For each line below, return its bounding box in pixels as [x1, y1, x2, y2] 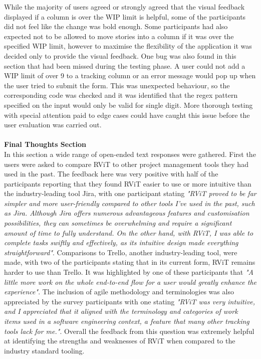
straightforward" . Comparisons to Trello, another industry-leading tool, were [4, 247, 237, 257]
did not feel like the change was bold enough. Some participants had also [4, 21, 228, 32]
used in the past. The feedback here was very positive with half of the [4, 168, 218, 179]
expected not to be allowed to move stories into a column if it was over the [4, 31, 234, 41]
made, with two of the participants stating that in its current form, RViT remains [4, 257, 255, 267]
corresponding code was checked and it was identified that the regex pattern [4, 90, 238, 100]
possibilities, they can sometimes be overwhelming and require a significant [4, 218, 232, 228]
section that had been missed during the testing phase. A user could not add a [4, 60, 245, 71]
